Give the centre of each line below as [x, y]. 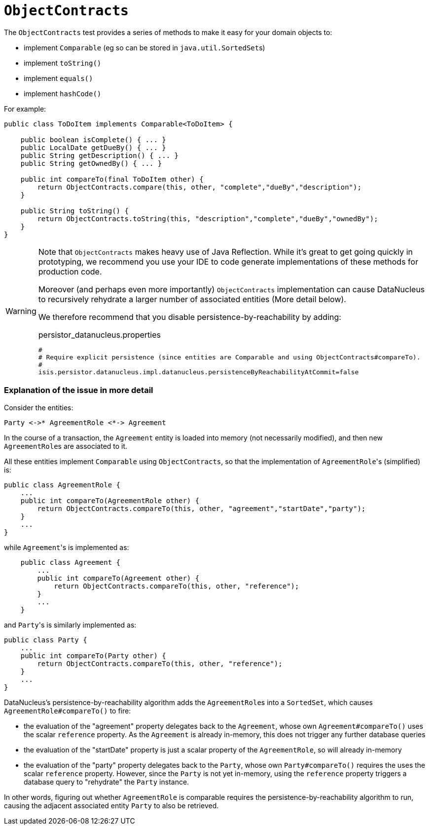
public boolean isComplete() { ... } [93, 139]
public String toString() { [74, 211]
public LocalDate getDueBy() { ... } [93, 147]
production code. [70, 271]
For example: [25, 109]
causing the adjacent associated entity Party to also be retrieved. [111, 805]
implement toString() [63, 63]
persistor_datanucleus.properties [99, 335]
